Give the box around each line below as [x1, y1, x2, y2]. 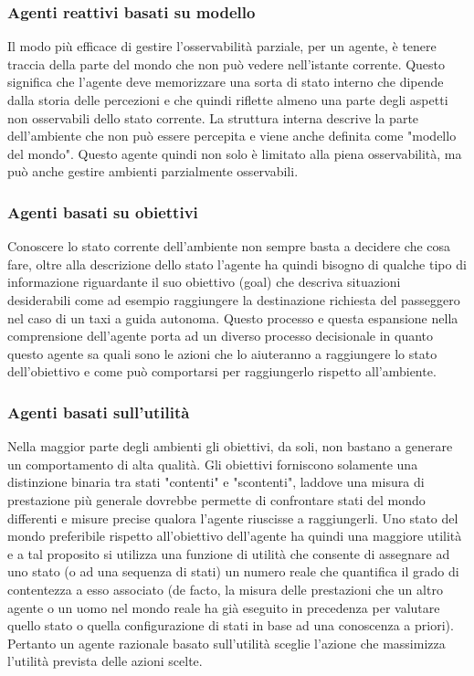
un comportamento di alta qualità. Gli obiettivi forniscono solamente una [7, 454, 418, 473]
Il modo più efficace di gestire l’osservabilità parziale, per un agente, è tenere [7, 37, 437, 56]
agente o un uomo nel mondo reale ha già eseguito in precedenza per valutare [7, 597, 440, 617]
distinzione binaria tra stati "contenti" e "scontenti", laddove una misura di [7, 472, 425, 491]
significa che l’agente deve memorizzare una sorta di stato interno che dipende [7, 72, 444, 91]
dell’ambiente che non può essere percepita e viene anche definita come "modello [7, 126, 457, 145]
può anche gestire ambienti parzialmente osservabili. [7, 162, 299, 181]
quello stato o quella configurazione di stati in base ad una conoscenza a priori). [7, 616, 454, 635]
